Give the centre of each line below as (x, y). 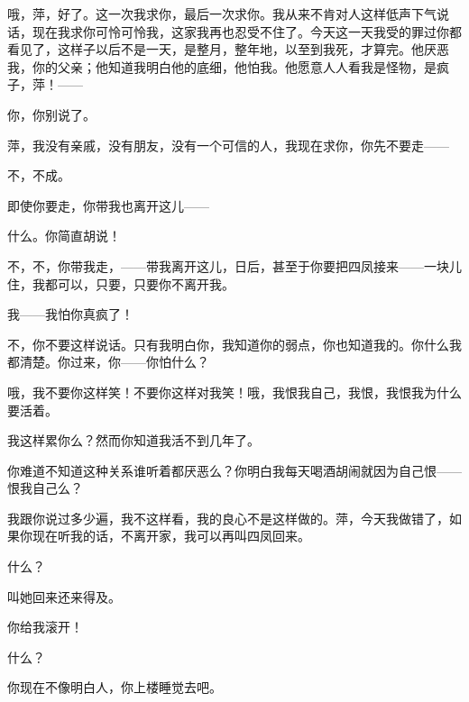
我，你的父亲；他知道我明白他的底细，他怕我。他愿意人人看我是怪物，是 (222, 66)
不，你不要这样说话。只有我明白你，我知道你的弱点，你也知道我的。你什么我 (234, 344)
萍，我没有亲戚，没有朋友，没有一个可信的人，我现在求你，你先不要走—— (228, 145)
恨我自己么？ (45, 488)
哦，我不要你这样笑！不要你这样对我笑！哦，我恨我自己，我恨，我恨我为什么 (234, 392)
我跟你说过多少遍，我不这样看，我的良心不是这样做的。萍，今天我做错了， (228, 518)
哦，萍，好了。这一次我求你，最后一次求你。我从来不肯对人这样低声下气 (222, 14)
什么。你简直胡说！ (64, 236)
